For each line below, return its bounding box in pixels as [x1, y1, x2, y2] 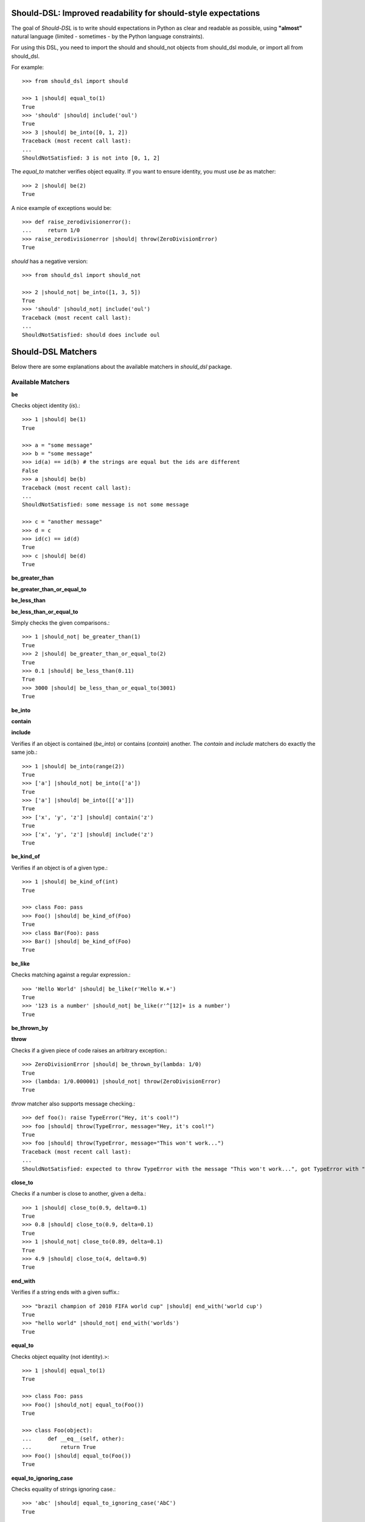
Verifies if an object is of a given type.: [11, 864, 108, 871]
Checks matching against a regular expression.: [11, 971, 131, 978]
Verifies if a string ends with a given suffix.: [11, 1288, 120, 1296]
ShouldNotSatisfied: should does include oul [22, 331, 161, 338]
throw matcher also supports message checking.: [11, 1099, 136, 1107]
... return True [22, 1443, 96, 1451]
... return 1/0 [22, 227, 80, 234]
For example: [11, 64, 44, 71]
